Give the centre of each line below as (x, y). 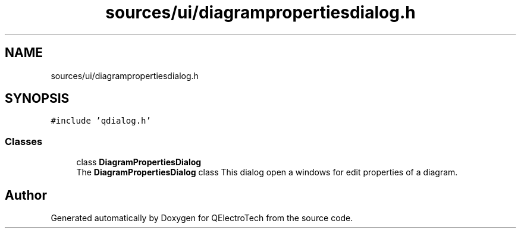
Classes (24, 141)
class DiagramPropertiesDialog (139, 162)
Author (26, 195)
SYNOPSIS (37, 99)
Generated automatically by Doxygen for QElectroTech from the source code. (202, 218)
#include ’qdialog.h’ (101, 121)
